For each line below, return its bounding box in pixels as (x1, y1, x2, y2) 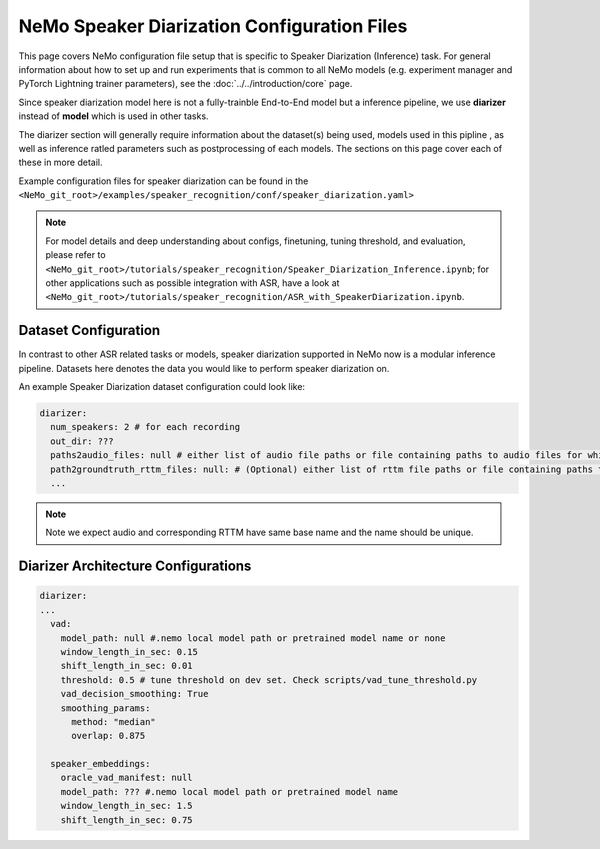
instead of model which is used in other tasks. (18, 110, 209, 122)
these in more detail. (18, 156, 103, 169)
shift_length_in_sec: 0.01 (60, 660, 194, 672)
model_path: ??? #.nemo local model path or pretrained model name (60, 786, 399, 797)
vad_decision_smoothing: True (60, 688, 209, 700)
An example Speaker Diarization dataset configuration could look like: (18, 381, 305, 393)
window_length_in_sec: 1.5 (60, 800, 194, 812)
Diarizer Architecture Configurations (18, 558, 252, 575)
